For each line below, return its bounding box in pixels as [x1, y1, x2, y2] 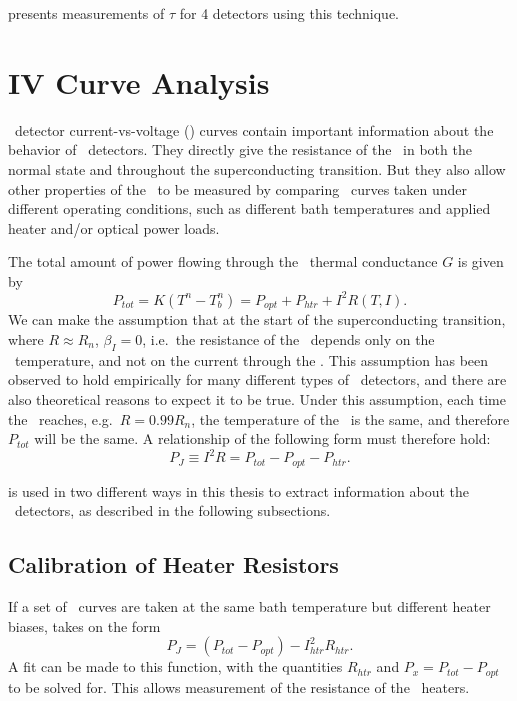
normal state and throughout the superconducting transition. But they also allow [8, 158, 506, 179]
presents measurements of [8, 3, 165, 23]
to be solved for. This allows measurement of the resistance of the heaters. [8, 676, 470, 697]
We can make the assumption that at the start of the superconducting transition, [8, 309, 506, 330]
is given [457, 251, 504, 272]
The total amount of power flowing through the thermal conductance [8, 251, 438, 272]
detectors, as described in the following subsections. [14, 500, 331, 521]
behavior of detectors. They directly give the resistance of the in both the [8, 139, 472, 160]
